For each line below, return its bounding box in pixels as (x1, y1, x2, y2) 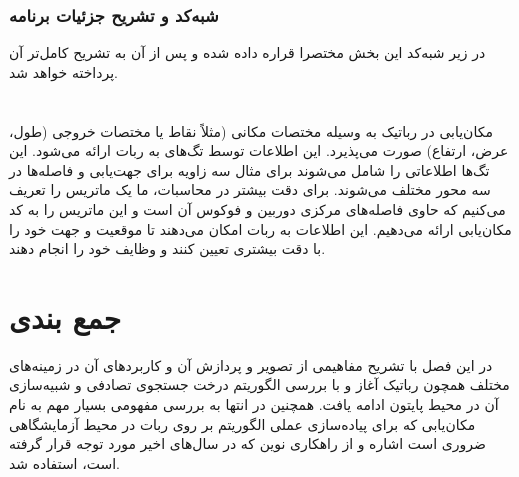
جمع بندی (9, 296, 121, 337)
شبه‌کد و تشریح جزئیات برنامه (9, 2, 219, 27)
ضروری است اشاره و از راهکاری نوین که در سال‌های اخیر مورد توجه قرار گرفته (9, 433, 486, 454)
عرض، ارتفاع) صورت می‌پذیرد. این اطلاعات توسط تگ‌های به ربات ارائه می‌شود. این (9, 140, 509, 161)
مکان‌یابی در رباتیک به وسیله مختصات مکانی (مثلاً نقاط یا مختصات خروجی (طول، (9, 120, 493, 141)
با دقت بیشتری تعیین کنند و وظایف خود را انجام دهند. (9, 238, 326, 259)
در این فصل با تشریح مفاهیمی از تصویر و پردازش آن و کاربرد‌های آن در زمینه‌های (9, 354, 493, 375)
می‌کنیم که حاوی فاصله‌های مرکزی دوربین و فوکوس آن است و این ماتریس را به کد (9, 198, 506, 219)
